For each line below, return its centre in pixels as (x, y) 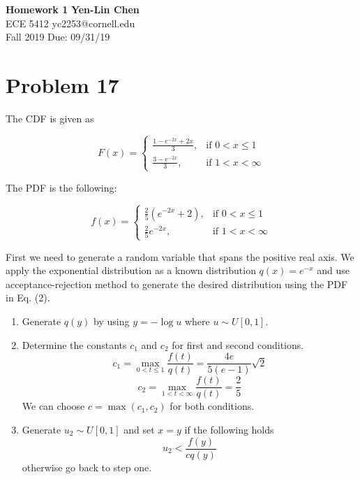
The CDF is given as (50, 118)
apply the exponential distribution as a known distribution (131, 270)
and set (139, 429)
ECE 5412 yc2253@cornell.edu (70, 23)
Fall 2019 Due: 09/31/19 (58, 37)
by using (112, 321)
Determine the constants (74, 344)
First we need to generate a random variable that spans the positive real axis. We (180, 256)
